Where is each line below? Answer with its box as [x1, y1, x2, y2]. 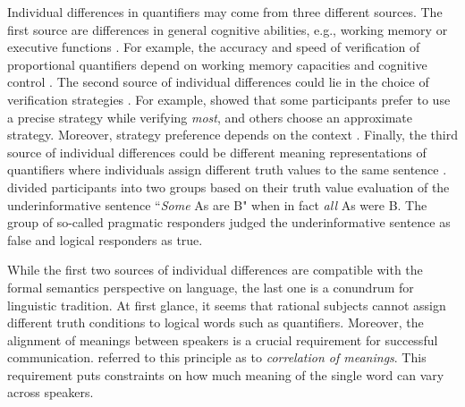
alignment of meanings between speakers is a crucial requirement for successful [7, 330, 438, 349]
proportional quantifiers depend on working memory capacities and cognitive [7, 55, 427, 73]
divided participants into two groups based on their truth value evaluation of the [7, 177, 450, 196]
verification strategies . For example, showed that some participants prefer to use [7, 89, 451, 108]
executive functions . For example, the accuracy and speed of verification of [7, 38, 420, 56]
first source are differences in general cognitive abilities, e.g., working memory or [7, 20, 448, 38]
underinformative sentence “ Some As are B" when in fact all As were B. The [7, 195, 427, 214]
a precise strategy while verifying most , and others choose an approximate [7, 107, 412, 126]
